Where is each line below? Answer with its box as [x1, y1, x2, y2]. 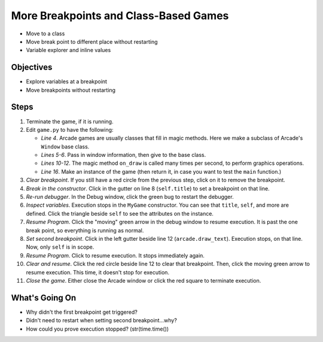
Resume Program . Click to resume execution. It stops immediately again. [26, 252, 205, 259]
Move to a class [26, 30, 65, 37]
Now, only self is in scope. [26, 243, 95, 251]
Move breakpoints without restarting [26, 86, 116, 93]
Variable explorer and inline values [26, 47, 111, 54]
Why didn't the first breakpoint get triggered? [26, 308, 138, 316]
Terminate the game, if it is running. [26, 117, 114, 125]
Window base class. [41, 143, 90, 150]
